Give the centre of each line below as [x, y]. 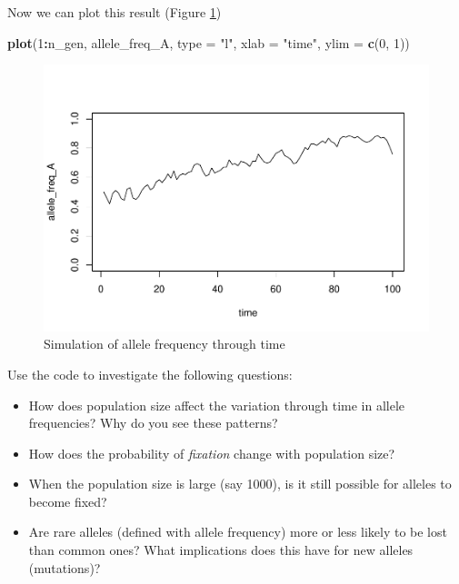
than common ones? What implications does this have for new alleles [221, 550]
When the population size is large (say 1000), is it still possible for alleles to [240, 484]
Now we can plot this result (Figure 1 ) [115, 12]
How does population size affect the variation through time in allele [217, 405]
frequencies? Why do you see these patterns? [153, 423]
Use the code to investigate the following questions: [150, 374]
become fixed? [68, 501]
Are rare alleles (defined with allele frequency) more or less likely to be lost [238, 532]
